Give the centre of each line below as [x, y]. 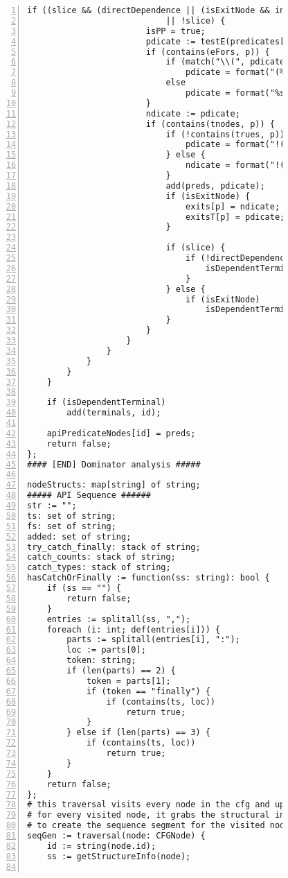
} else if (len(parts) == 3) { [138, 733]
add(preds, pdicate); [215, 186]
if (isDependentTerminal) [106, 403]
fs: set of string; [72, 526]
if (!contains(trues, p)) [225, 134]
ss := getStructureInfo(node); [119, 856]
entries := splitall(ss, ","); [119, 619]
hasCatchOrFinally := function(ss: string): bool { [148, 578]
